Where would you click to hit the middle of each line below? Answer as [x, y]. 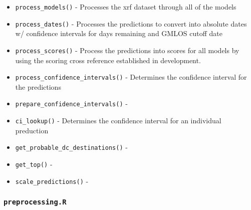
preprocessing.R [35, 202]
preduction [32, 130]
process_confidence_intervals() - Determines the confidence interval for [131, 77]
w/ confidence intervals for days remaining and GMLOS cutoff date [119, 33]
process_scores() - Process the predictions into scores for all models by [127, 50]
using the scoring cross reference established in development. [108, 60]
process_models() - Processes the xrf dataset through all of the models [126, 7]
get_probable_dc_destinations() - [71, 147]
